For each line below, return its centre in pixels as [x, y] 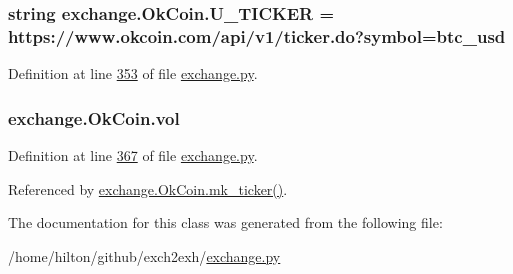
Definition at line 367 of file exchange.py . [133, 154]
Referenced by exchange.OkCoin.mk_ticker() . [148, 188]
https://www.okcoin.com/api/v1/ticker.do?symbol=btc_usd [257, 35]
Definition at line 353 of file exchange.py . [133, 73]
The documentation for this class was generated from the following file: [225, 222]
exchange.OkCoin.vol [94, 117]
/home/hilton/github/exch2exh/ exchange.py [144, 255]
